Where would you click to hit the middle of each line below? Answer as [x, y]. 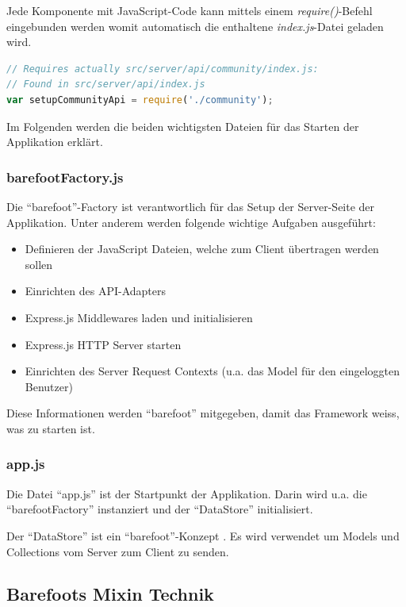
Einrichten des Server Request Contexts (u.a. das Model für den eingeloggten [212, 371]
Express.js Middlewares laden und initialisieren [139, 317]
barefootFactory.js [65, 177]
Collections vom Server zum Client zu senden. [118, 551]
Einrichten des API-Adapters [95, 291]
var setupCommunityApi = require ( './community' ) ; [140, 100]
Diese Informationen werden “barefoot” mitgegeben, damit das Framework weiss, [203, 413]
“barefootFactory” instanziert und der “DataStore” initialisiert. [160, 509]
